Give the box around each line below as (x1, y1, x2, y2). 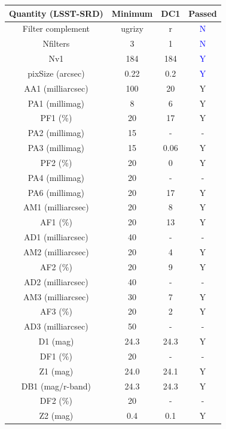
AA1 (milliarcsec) (24, 81, 88, 94)
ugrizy (121, 22, 143, 35)
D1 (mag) (38, 335, 74, 348)
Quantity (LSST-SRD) (9, 7, 103, 19)
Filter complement (22, 22, 90, 35)
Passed (188, 7, 217, 19)
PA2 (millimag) (28, 126, 85, 139)
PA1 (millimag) (28, 96, 85, 109)
